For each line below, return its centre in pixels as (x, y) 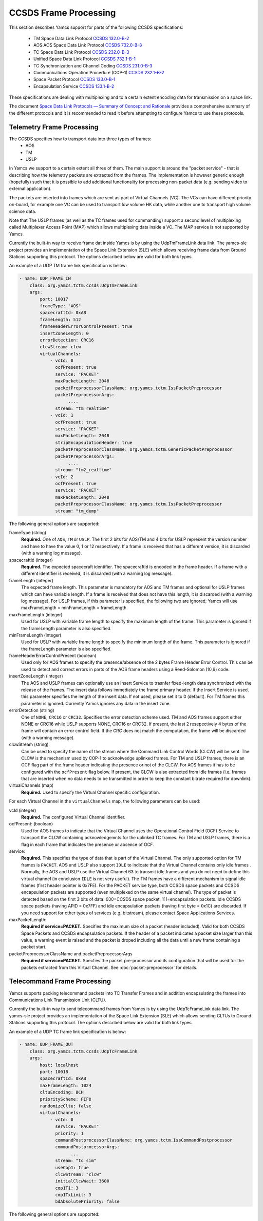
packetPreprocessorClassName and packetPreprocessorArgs (71, 954)
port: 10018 (54, 1072)
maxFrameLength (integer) (36, 614)
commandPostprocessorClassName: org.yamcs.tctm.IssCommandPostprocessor (144, 1140)
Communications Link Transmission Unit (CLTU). (58, 1000)
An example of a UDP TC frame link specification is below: (67, 1032)
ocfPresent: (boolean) (31, 824)
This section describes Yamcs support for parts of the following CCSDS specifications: (96, 27)
